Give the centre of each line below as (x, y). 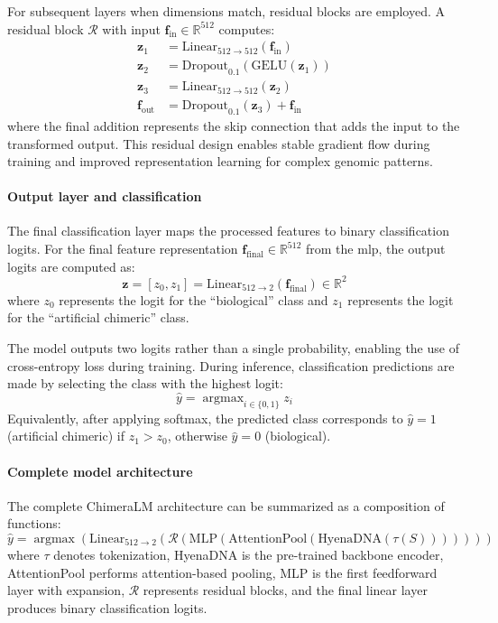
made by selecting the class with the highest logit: (145, 383)
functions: (34, 523)
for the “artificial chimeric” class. (98, 317)
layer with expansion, (66, 590)
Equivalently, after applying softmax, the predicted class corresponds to (205, 418)
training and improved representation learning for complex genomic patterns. (220, 161)
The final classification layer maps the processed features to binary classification (228, 231)
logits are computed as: (71, 266)
